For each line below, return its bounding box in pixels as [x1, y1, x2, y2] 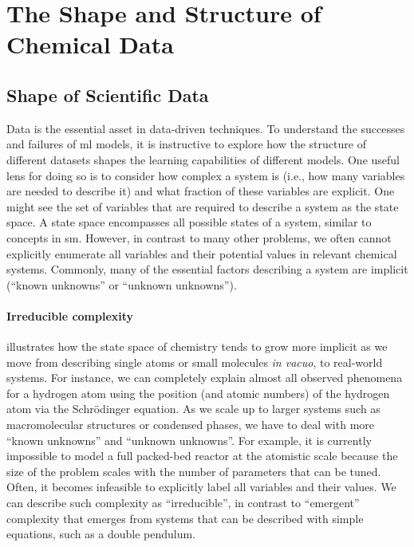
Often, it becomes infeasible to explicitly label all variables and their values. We [6, 478, 396, 495]
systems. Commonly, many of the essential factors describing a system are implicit [6, 261, 408, 277]
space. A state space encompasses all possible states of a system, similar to [6, 214, 372, 230]
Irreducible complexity [6, 307, 134, 324]
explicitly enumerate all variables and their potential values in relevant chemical [6, 245, 397, 262]
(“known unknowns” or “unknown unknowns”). [6, 276, 237, 293]
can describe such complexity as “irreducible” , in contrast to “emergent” [6, 494, 360, 511]
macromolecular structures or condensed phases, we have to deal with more [6, 416, 375, 433]
